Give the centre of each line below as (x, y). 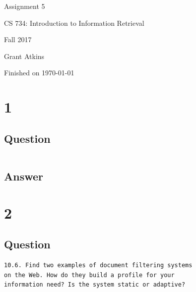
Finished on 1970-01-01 (39, 73)
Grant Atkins (24, 56)
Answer (24, 176)
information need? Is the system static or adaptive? (95, 285)
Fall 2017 (18, 39)
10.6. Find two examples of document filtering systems (98, 265)
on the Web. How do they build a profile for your (89, 275)
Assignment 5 (25, 6)
